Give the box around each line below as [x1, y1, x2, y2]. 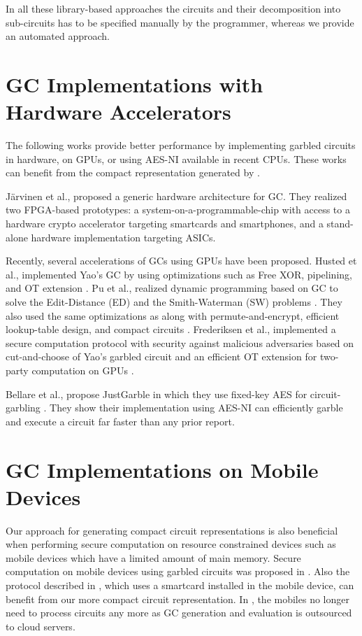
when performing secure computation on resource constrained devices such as [6, 537, 336, 551]
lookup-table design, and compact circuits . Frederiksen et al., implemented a [6, 322, 336, 337]
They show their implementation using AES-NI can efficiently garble [50, 400, 343, 415]
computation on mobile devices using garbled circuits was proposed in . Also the [6, 564, 350, 579]
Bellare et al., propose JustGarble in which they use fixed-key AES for [6, 386, 307, 401]
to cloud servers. [6, 619, 75, 633]
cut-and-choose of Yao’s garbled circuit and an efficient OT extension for [6, 349, 317, 364]
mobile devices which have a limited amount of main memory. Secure [6, 550, 301, 565]
